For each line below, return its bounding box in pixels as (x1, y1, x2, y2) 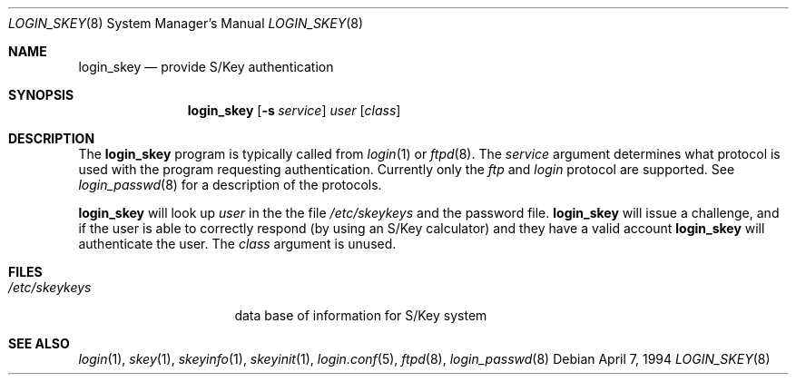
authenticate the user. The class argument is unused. (78, 236, 397, 251)
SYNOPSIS (8, 87, 74, 103)
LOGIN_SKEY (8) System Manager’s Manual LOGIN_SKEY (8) (8, 15, 364, 31)
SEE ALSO (8, 336, 70, 351)
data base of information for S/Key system (234, 308, 487, 323)
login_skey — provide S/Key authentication (78, 59, 334, 74)
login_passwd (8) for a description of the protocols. (78, 177, 382, 192)
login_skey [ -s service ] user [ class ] (187, 103, 401, 118)
